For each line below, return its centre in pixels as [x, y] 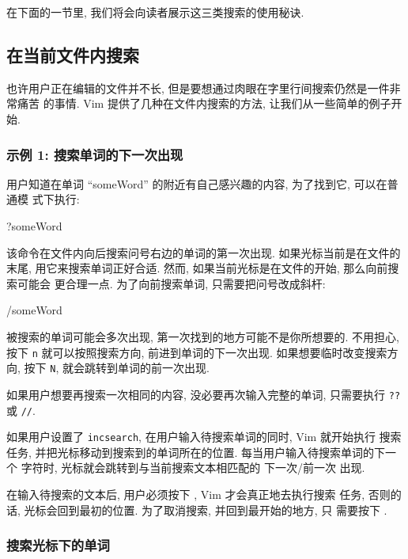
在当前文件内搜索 [73, 54]
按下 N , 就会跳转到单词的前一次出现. [117, 368]
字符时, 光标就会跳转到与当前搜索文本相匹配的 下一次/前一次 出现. [193, 468]
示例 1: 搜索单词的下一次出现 [95, 154]
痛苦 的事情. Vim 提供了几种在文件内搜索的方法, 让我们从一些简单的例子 [204, 103]
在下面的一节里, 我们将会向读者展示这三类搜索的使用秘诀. [155, 12]
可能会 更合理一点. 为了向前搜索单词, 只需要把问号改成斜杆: [171, 283]
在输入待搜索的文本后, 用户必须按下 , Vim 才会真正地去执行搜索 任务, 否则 [198, 494]
